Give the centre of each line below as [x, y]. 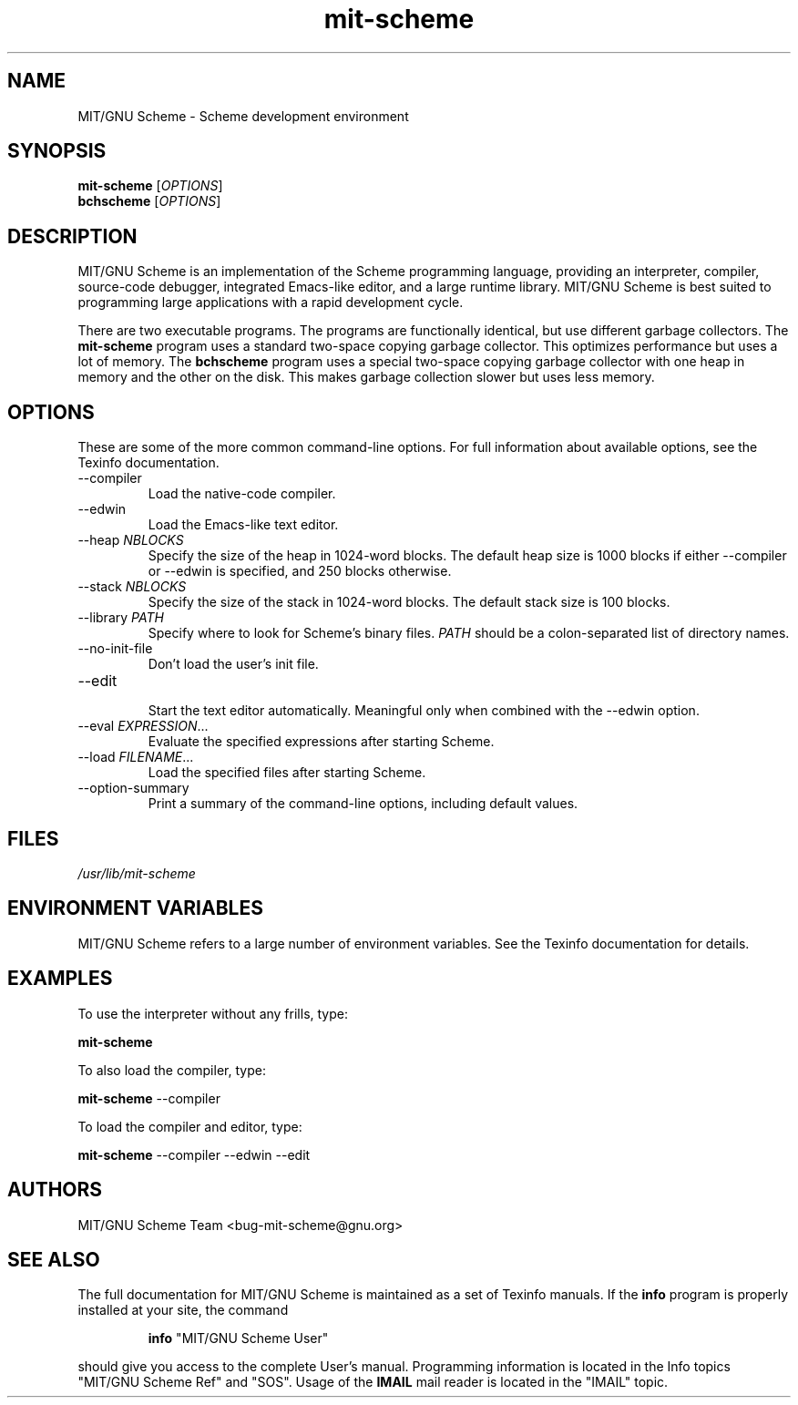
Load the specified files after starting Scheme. [287, 773]
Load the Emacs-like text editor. [243, 525]
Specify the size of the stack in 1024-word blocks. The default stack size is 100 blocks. [409, 602]
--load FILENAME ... [136, 757]
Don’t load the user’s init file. [233, 664]
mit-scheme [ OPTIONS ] [150, 186]
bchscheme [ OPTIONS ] [149, 201]
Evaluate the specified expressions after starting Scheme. [321, 742]
